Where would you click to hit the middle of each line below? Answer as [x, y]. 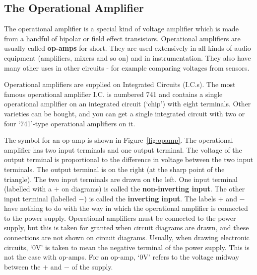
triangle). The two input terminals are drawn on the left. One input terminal [121, 179]
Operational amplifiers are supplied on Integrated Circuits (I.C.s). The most [120, 84]
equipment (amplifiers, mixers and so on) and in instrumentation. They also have [128, 57]
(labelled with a [28, 189]
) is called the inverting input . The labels [150, 198]
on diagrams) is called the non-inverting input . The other [153, 189]
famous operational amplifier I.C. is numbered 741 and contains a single [113, 94]
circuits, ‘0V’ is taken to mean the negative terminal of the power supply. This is [127, 247]
